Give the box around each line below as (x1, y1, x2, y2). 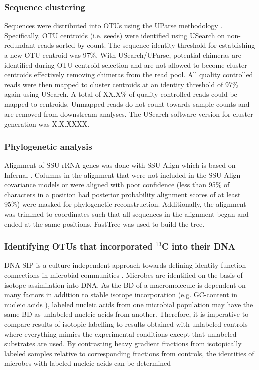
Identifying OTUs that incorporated (4, 240, 153, 253)
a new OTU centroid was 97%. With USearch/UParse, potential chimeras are (4, 50, 241, 60)
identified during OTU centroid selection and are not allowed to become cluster (4, 59, 247, 70)
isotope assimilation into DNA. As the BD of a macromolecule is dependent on (4, 279, 246, 290)
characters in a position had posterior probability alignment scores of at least (4, 189, 241, 199)
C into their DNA (162, 240, 236, 253)
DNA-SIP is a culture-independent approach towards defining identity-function (4, 260, 246, 270)
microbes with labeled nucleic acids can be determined (4, 358, 171, 368)
